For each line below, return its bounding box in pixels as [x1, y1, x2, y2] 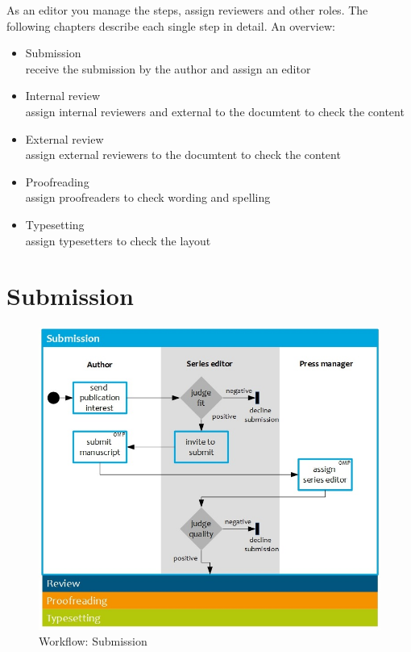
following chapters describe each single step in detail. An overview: [6, 17, 335, 34]
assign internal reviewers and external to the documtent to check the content [25, 102, 405, 119]
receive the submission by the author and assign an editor [25, 60, 311, 77]
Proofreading [25, 173, 89, 190]
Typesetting [25, 215, 85, 232]
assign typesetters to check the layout [25, 232, 211, 249]
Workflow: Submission [39, 633, 147, 650]
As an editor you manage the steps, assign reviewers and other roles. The [6, 2, 368, 18]
